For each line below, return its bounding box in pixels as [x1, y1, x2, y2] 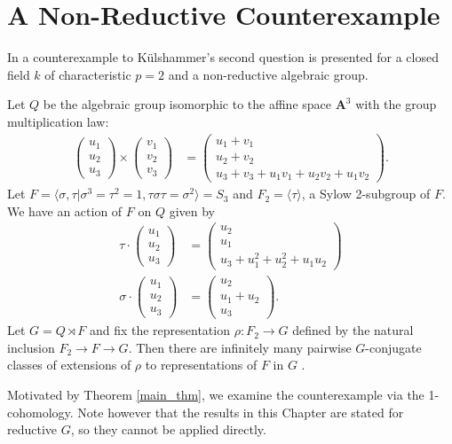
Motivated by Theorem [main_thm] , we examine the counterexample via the [7, 385, 424, 403]
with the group [355, 95, 437, 113]
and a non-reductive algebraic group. [168, 65, 369, 83]
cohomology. [7, 402, 74, 421]
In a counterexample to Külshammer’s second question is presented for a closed [7, 48, 439, 66]
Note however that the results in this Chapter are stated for [77, 402, 404, 421]
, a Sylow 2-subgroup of [301, 184, 431, 203]
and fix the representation [89, 321, 230, 339]
